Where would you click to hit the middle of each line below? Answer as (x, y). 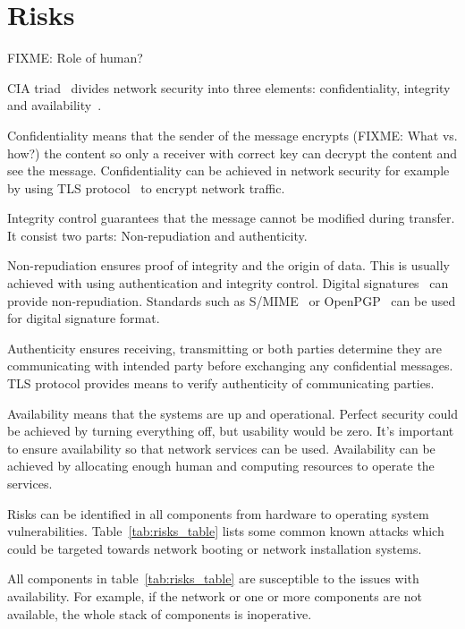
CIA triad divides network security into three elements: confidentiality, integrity (229, 87)
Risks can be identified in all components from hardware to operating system (218, 513)
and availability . (55, 105)
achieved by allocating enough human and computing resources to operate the (221, 466)
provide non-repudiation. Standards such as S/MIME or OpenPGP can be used (232, 300)
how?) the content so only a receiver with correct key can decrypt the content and (232, 153)
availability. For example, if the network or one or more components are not (215, 595)
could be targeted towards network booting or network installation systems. (215, 548)
